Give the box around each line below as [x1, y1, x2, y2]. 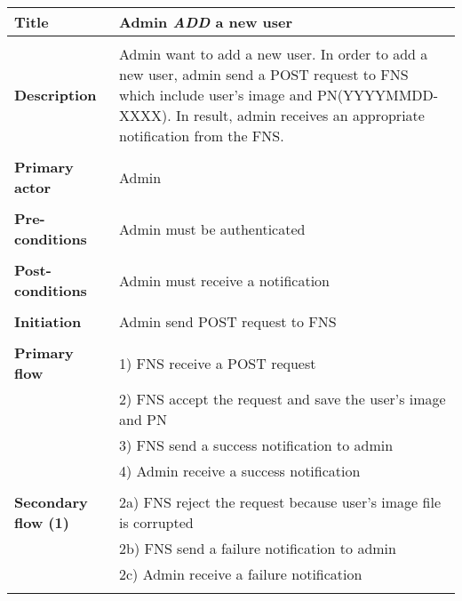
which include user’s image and [119, 84, 313, 105]
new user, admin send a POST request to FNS [119, 64, 409, 84]
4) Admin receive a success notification [119, 461, 361, 481]
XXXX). [119, 105, 171, 125]
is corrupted [119, 512, 194, 533]
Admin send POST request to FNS [119, 311, 337, 332]
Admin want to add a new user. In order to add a [119, 44, 428, 64]
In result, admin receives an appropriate [176, 105, 425, 125]
